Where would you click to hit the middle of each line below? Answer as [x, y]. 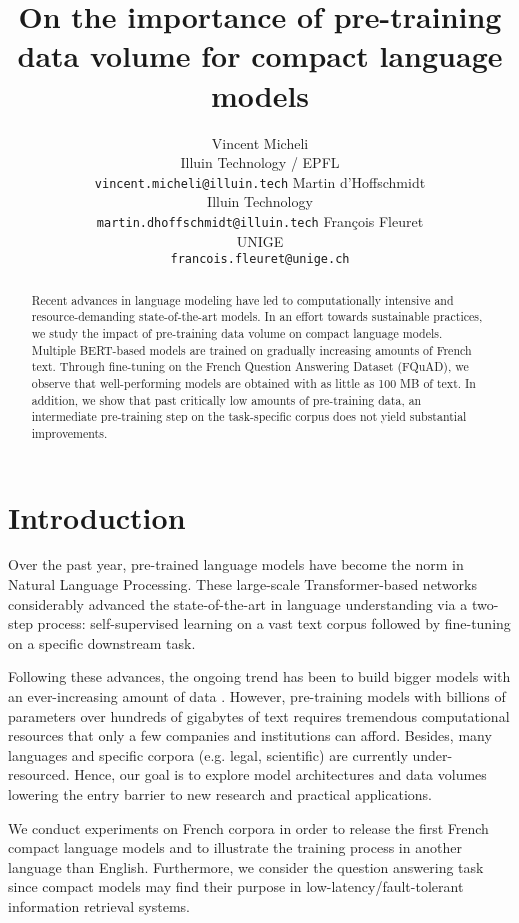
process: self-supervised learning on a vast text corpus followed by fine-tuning [274, 623]
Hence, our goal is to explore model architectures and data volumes [280, 774]
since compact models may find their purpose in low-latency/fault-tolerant [236, 886]
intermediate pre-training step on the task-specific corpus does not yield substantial [249, 416]
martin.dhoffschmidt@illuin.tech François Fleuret [260, 220]
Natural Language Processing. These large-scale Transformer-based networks [243, 584]
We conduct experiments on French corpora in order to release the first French [248, 827]
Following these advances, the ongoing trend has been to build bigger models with [259, 676]
